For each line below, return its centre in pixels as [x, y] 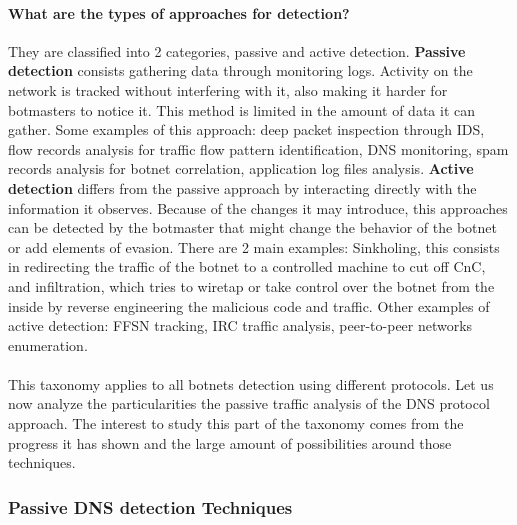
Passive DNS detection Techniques [150, 506]
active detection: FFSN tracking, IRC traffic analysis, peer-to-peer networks [240, 325]
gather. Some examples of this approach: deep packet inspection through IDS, [246, 129]
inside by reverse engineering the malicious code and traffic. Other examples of [249, 305]
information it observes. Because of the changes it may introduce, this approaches [258, 207]
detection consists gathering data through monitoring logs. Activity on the [240, 70]
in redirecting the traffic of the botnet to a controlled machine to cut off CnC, [247, 266]
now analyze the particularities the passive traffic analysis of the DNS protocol [249, 403]
